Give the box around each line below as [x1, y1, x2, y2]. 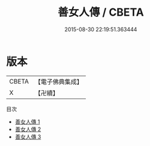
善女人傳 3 [14, 133, 41, 140]
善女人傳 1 [14, 118, 40, 125]
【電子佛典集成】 [34, 78, 83, 86]
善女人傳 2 [14, 126, 41, 133]
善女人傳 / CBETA [58, 5, 144, 19]
